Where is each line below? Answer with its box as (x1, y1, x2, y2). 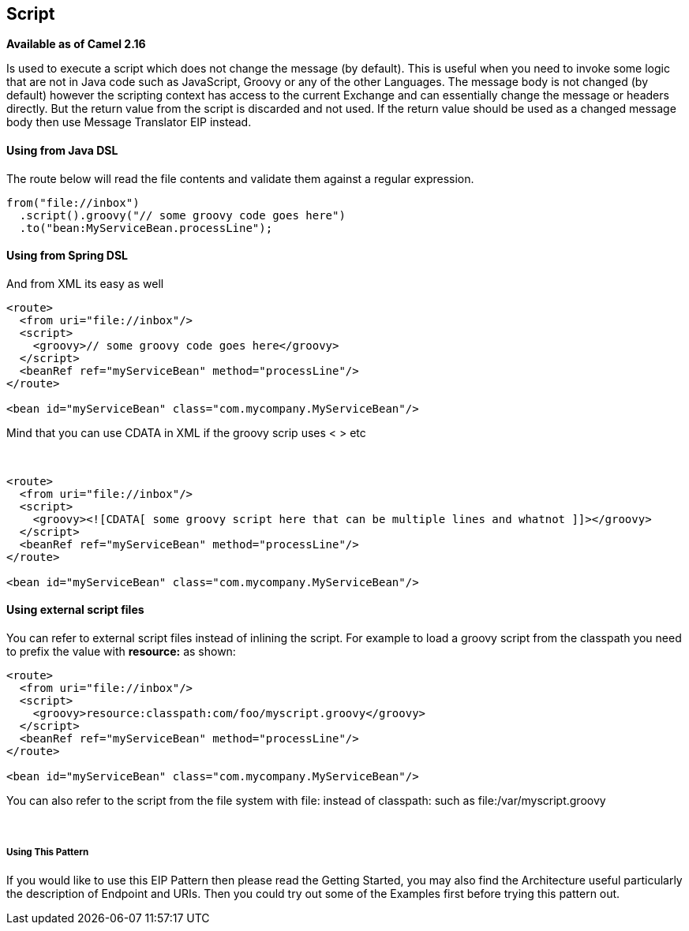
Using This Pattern (6, 847, 89, 858)
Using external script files (6, 603, 144, 617)
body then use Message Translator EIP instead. (6, 115, 252, 129)
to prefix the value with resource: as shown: (6, 645, 236, 659)
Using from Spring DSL (6, 249, 128, 263)
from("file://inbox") (6, 196, 140, 209)
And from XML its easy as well (6, 276, 164, 290)
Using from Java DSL (6, 144, 118, 158)
